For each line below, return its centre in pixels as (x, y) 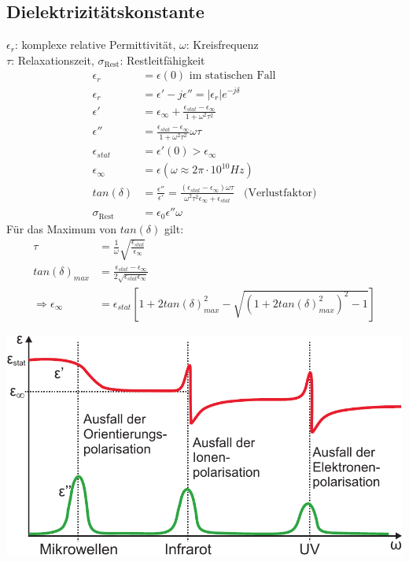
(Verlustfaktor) (280, 193)
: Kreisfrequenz (222, 45)
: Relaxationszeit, (53, 60)
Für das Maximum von (62, 228)
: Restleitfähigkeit (162, 60)
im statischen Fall (232, 76)
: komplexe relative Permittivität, (95, 45)
